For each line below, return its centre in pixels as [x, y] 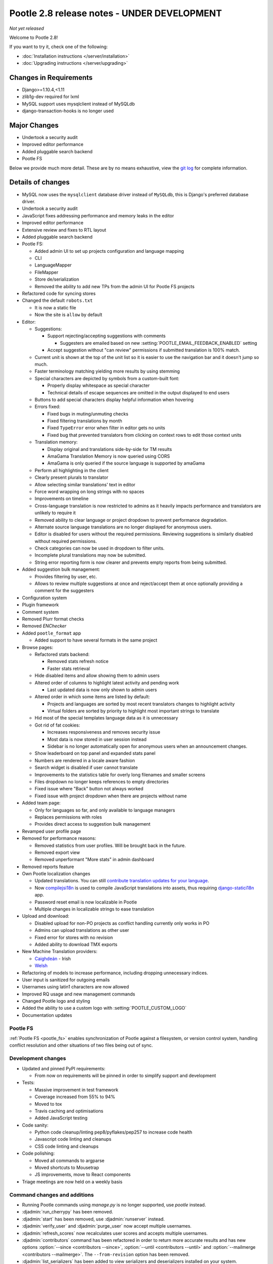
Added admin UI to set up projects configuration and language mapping [109, 251]
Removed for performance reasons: [59, 838]
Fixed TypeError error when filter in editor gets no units [106, 428]
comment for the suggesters [64, 591]
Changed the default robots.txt [57, 300]
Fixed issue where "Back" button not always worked [89, 789]
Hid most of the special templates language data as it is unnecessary [106, 718]
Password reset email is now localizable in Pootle [86, 902]
